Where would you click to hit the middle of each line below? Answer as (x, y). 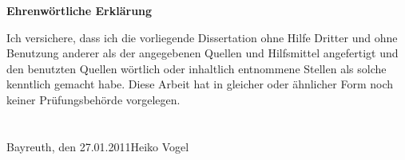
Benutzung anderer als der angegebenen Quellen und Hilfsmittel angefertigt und (202, 53)
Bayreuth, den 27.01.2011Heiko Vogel (98, 146)
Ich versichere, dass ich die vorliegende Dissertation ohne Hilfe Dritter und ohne (202, 37)
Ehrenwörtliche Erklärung (79, 10)
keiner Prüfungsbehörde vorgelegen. (93, 99)
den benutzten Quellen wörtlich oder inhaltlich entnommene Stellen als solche (197, 68)
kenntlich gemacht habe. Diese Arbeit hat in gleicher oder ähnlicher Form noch (200, 84)
